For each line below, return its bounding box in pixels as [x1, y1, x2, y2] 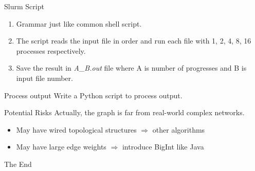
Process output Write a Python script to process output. [4, 90, 183, 100]
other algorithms [152, 124, 205, 135]
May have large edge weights [16, 141, 106, 152]
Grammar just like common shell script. [16, 18, 142, 29]
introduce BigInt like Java [122, 141, 204, 152]
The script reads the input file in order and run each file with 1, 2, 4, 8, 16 [16, 35, 251, 46]
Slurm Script [4, 1, 44, 11]
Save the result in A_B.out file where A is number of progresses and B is [16, 62, 247, 73]
